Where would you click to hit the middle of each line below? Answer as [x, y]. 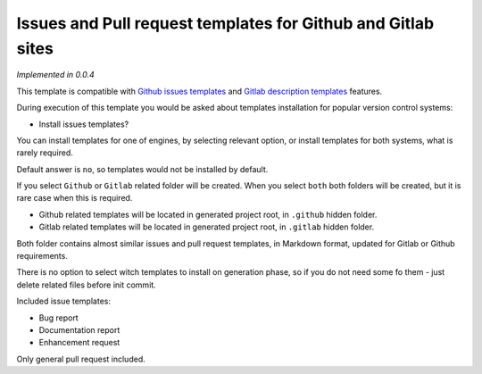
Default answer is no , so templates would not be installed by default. [142, 169]
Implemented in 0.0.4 [55, 75]
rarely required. [45, 153]
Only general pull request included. [81, 359]
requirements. [42, 256]
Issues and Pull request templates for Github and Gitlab [225, 23]
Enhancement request [79, 343]
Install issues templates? [84, 124]
